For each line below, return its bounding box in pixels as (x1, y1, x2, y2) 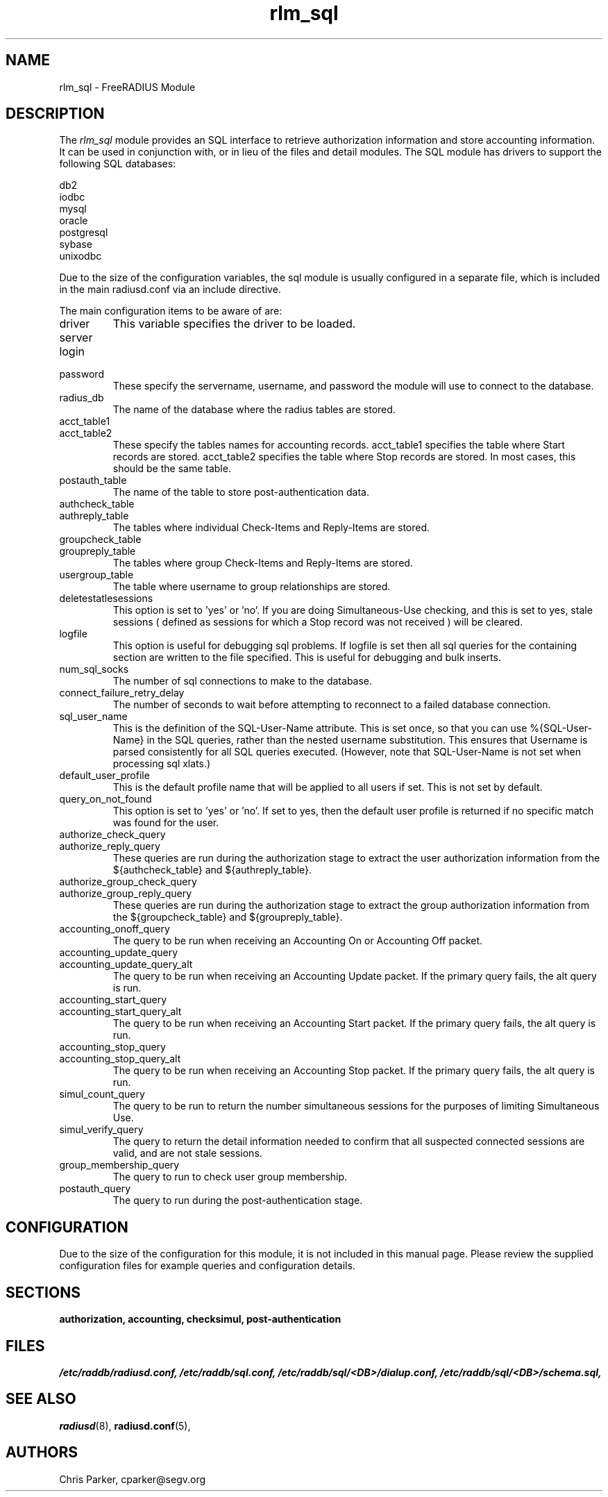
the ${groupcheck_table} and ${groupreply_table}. (112, 911, 343, 923)
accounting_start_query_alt (59, 1005, 182, 1018)
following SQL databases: (59, 158, 176, 170)
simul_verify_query (59, 1123, 144, 1136)
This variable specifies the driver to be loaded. (112, 317, 356, 331)
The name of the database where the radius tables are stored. (112, 403, 396, 416)
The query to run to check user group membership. (112, 1171, 348, 1183)
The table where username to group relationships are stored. (112, 580, 391, 593)
